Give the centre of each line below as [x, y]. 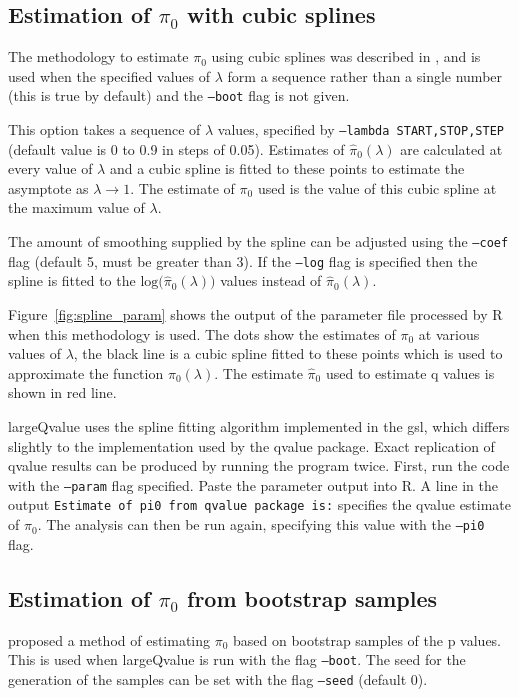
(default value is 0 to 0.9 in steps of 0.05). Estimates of [176, 148]
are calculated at [451, 148]
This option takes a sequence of [104, 129]
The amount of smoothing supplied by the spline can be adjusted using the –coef [258, 241]
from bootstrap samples [312, 597]
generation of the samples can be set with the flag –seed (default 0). [218, 678]
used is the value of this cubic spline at [377, 187]
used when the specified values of [109, 75]
